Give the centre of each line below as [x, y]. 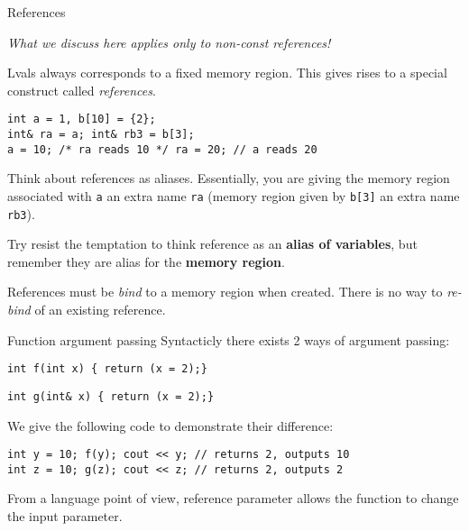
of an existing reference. [100, 310]
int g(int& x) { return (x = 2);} [111, 396]
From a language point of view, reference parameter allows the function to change [233, 498]
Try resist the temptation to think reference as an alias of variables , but [212, 244]
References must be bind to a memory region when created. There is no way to [225, 292]
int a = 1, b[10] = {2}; [82, 119]
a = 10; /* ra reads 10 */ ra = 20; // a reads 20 [162, 149]
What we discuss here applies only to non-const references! [169, 42]
